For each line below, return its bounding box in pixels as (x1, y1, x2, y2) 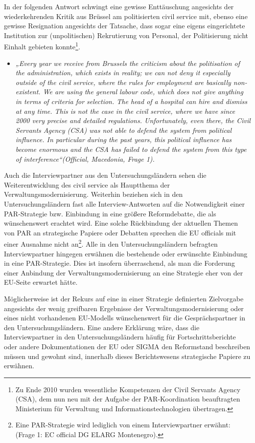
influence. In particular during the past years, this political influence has (15, 134, 232, 145)
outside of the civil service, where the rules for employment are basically (15, 77, 231, 87)
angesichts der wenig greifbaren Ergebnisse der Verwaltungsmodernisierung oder (4, 303, 244, 313)
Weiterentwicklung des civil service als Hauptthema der (4, 179, 170, 190)
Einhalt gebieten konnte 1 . (4, 40, 80, 52)
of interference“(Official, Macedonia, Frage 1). (15, 153, 155, 164)
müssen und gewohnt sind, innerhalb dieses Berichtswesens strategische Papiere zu (4, 351, 251, 361)
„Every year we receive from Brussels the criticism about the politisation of (15, 58, 240, 68)
